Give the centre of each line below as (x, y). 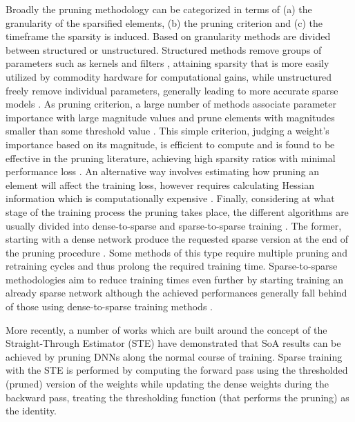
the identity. (31, 411)
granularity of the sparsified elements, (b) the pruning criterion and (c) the (164, 22)
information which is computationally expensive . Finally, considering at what (170, 198)
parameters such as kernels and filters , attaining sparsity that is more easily (167, 63)
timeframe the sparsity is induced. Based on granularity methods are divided (168, 36)
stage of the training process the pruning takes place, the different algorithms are (177, 211)
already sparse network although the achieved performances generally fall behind (176, 293)
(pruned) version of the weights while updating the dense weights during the (167, 384)
